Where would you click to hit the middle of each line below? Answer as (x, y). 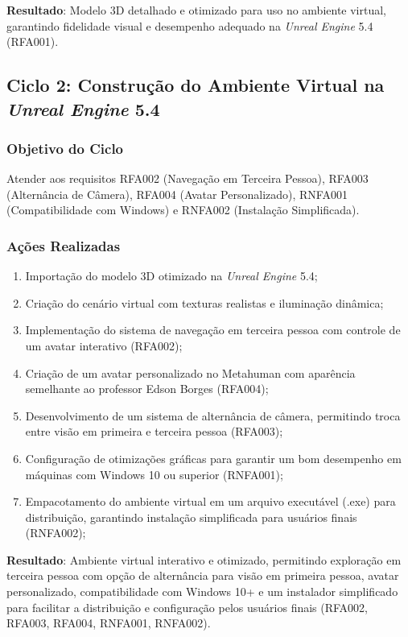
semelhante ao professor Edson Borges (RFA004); (147, 389)
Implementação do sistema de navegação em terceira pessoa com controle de (213, 330)
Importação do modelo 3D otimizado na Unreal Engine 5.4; (171, 276)
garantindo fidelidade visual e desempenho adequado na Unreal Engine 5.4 (190, 25)
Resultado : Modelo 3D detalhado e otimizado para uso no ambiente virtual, (197, 10)
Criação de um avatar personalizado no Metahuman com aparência (190, 372)
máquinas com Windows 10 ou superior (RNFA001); (154, 474)
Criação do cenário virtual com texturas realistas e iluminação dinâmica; (204, 302)
